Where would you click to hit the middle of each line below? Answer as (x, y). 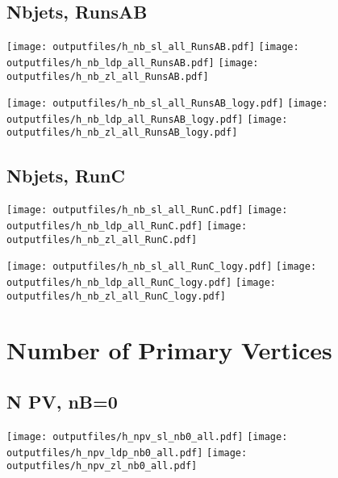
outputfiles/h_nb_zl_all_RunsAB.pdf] (108, 76)
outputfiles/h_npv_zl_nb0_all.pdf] (102, 466)
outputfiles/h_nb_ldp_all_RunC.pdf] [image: (127, 226)
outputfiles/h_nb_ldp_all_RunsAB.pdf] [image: (133, 63)
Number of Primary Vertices (169, 350)
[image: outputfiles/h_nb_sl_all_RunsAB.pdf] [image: (153, 47)
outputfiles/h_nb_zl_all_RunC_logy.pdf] (117, 296)
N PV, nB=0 (62, 402)
